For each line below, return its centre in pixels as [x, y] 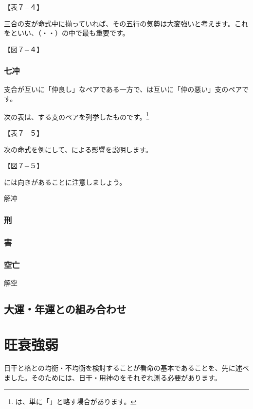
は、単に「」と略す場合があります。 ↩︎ [76, 401]
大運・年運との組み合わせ [65, 309]
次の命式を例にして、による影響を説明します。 [78, 149]
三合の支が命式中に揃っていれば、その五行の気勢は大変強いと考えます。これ [126, 23]
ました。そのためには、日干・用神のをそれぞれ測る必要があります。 [113, 377]
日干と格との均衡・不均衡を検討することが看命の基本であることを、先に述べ [126, 368]
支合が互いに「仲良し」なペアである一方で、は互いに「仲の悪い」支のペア [123, 89]
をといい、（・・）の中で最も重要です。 [67, 33]
